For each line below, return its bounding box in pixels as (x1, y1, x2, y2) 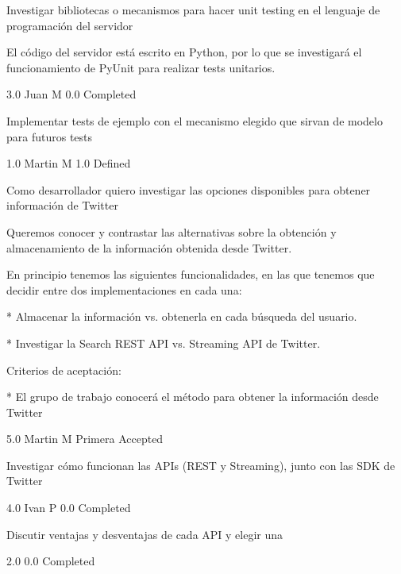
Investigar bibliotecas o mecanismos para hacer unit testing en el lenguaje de (6, 2, 380, 17)
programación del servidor (6, 17, 133, 33)
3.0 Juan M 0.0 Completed (6, 86, 137, 102)
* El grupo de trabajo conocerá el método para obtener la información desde (6, 388, 379, 405)
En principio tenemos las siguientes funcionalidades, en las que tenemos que (6, 266, 375, 283)
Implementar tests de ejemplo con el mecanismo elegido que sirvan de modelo (6, 112, 383, 129)
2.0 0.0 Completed (6, 553, 95, 569)
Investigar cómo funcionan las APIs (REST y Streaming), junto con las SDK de (6, 457, 395, 473)
